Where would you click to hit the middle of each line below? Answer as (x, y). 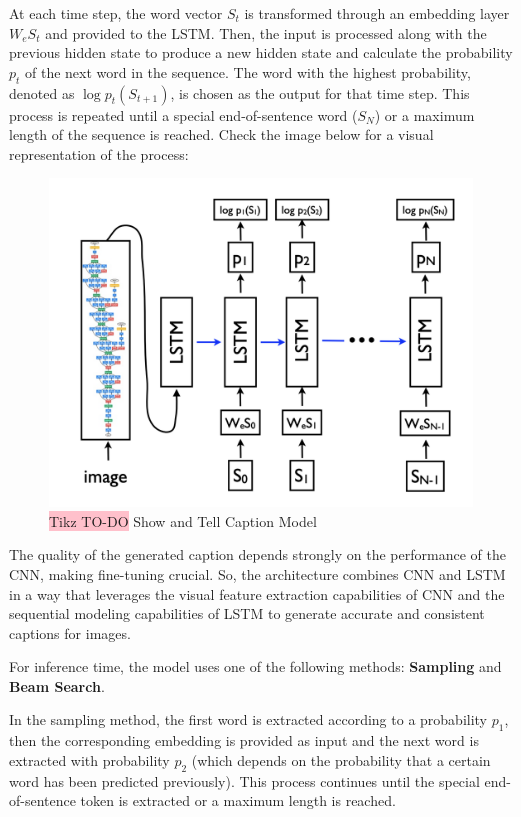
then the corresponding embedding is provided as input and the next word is (244, 740)
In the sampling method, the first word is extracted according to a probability (248, 719)
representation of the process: (99, 153)
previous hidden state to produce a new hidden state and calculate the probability (261, 52)
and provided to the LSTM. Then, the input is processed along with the (266, 32)
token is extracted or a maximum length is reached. (238, 800)
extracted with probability (89, 759)
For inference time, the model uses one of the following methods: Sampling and (255, 666)
